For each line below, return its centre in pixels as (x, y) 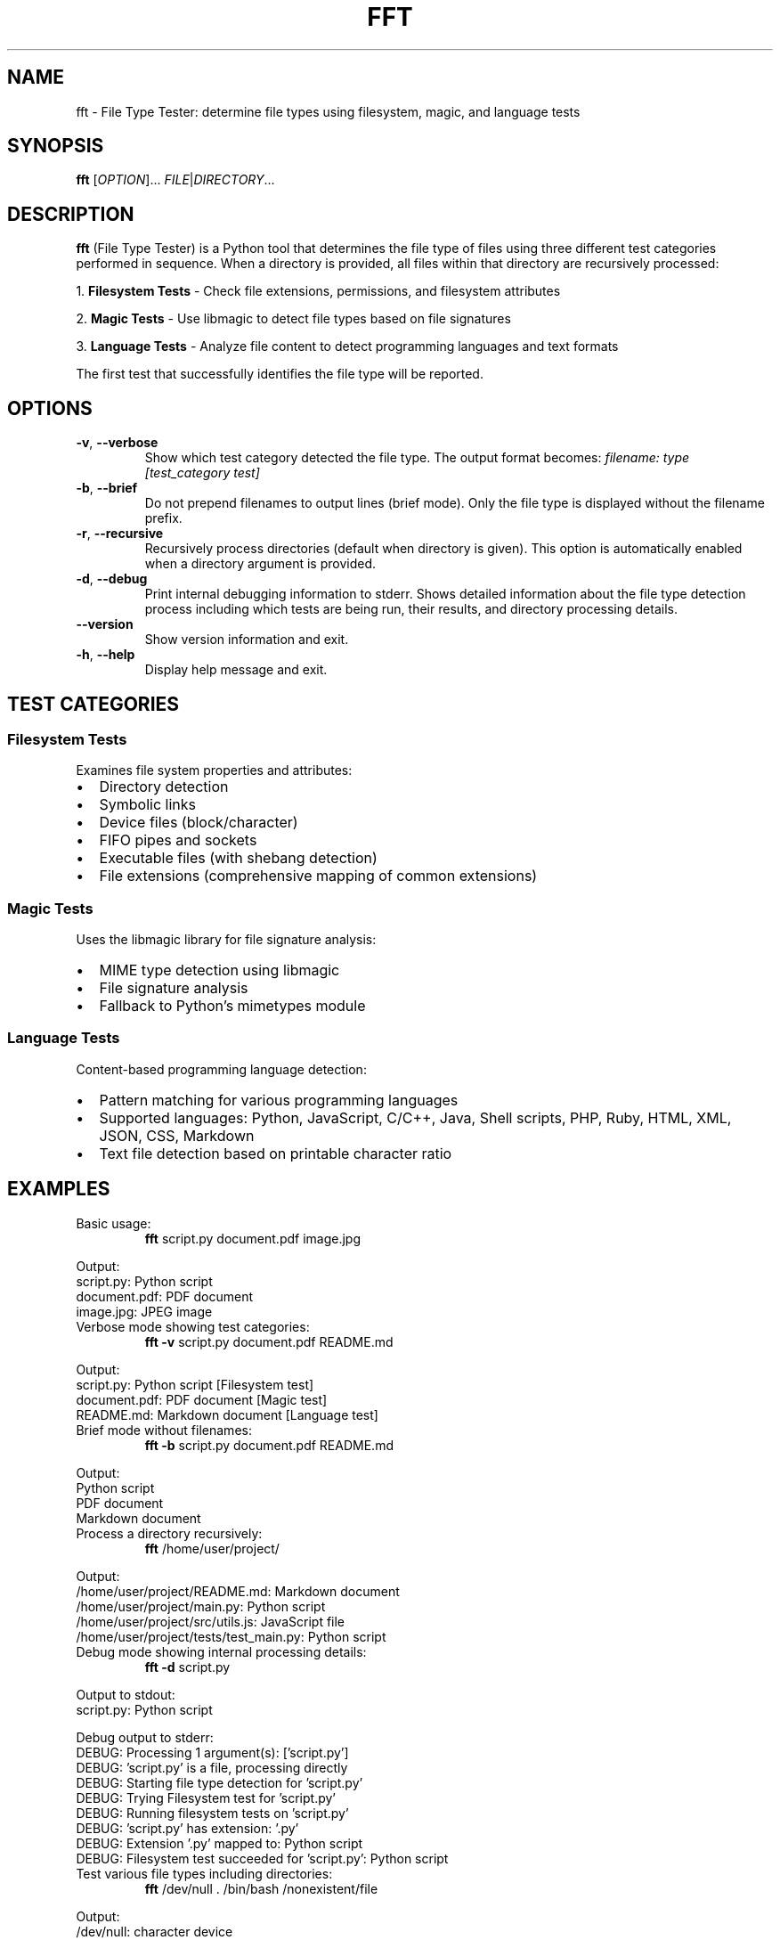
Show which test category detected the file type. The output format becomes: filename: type (417, 458)
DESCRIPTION (71, 214)
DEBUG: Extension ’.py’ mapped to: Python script (219, 1843)
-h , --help (106, 655)
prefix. (163, 518)
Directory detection (164, 787)
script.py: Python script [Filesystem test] (195, 1384)
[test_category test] (202, 473)
